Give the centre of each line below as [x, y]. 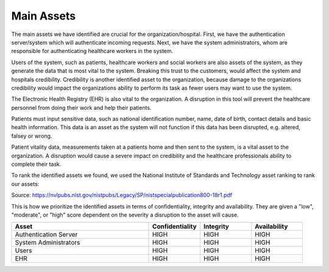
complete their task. [36, 164]
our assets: [25, 184]
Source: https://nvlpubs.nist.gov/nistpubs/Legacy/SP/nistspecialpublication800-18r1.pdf [122, 195]
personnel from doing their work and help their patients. [81, 107]
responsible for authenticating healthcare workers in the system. [92, 51]
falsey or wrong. [32, 136]
